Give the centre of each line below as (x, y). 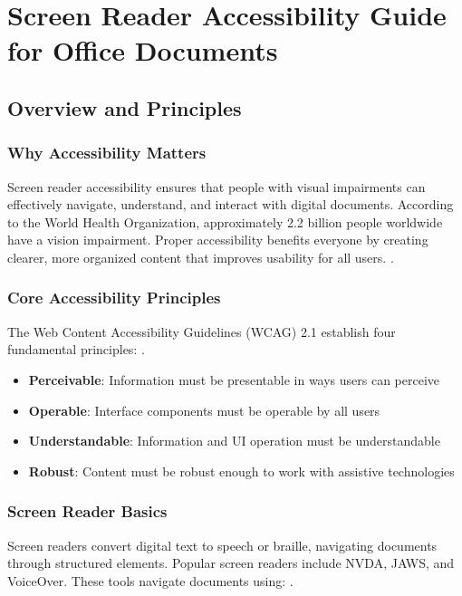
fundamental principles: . (76, 349)
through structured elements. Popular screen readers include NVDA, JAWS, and (231, 563)
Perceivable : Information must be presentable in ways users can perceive (234, 379)
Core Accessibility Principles (114, 298)
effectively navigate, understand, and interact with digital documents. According (231, 204)
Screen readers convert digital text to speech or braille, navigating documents (222, 545)
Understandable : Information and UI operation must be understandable (234, 441)
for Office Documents (143, 50)
